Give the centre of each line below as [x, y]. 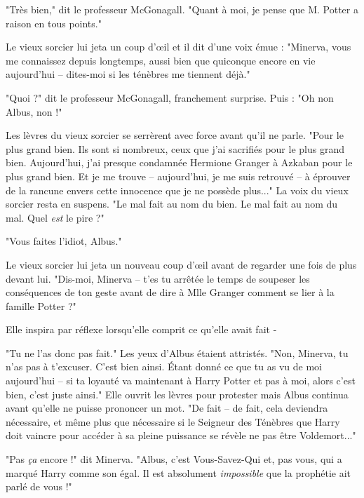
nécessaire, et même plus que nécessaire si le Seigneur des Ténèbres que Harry [173, 421]
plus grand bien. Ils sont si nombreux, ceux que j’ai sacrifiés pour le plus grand [175, 148]
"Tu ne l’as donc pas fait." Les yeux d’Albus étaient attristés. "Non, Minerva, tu [177, 352]
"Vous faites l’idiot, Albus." [64, 241]
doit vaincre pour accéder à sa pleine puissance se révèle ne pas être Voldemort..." [181, 435]
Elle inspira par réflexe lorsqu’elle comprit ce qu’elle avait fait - [141, 329]
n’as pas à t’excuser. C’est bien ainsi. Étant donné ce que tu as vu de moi [164, 366]
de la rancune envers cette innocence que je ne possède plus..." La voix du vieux [177, 190]
